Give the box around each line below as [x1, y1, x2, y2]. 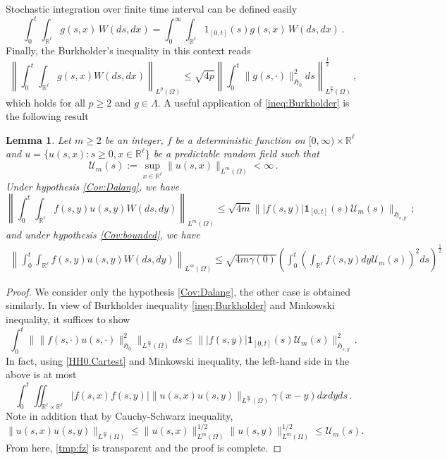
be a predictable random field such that [153, 146, 319, 161]
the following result [6, 109, 89, 123]
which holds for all [6, 95, 85, 109]
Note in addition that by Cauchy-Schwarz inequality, [6, 408, 233, 423]
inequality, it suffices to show [6, 312, 130, 326]
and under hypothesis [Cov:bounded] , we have [6, 227, 200, 242]
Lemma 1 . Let [6, 132, 71, 147]
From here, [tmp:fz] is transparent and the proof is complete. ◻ [6, 440, 282, 455]
